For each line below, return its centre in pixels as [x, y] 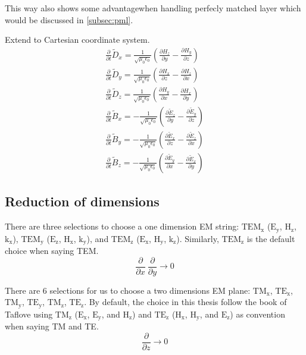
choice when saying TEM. [52, 251]
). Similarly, [198, 238]
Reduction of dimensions [82, 201]
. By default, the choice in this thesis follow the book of [185, 302]
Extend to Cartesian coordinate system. [77, 40]
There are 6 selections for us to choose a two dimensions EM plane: [128, 290]
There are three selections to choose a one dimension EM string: [122, 226]
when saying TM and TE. [52, 326]
